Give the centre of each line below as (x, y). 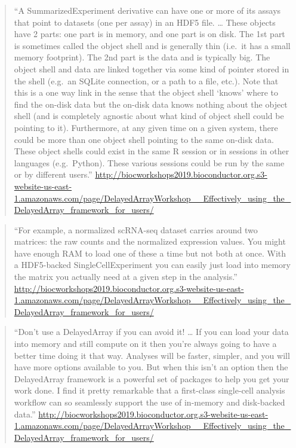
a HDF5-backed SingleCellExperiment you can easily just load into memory (152, 265)
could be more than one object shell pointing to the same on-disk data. (144, 139)
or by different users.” (53, 174)
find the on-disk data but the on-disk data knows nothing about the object (151, 104)
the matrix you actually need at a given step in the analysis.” (126, 277)
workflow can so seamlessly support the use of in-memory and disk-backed (149, 402)
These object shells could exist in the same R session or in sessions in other (152, 151)
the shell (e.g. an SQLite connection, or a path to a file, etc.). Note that (146, 80)
